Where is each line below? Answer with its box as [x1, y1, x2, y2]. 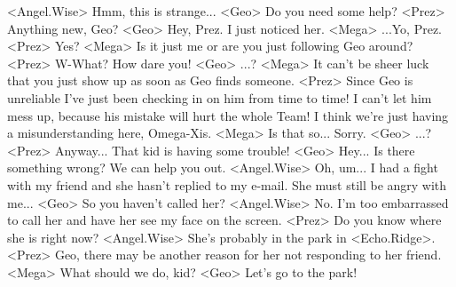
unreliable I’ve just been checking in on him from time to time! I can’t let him [7, 88, 432, 107]
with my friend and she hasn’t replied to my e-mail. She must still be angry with [7, 175, 447, 194]
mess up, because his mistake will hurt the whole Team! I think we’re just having [7, 106, 449, 124]
